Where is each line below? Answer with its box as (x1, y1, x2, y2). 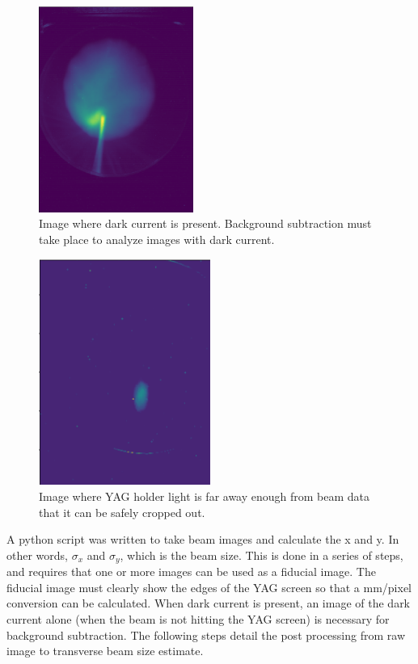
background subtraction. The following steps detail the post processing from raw (6, 626, 406, 643)
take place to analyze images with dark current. (39, 231, 275, 247)
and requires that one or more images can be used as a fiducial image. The (6, 563, 376, 580)
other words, (6, 546, 68, 563)
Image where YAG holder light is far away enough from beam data (39, 488, 370, 504)
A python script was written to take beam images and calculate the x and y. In (6, 531, 399, 548)
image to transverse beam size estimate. (6, 642, 204, 659)
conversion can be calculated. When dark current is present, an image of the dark (6, 595, 411, 611)
